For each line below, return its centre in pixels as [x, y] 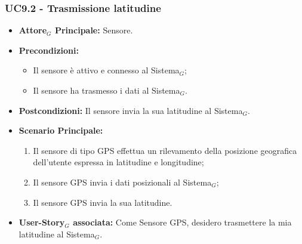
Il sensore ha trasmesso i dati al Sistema [107, 90]
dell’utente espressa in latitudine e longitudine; [118, 162]
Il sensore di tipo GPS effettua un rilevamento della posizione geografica [165, 150]
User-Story [42, 222]
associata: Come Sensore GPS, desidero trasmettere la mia [182, 222]
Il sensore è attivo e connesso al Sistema [106, 70]
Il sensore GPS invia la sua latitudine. [103, 202]
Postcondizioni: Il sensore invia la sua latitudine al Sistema [131, 110]
